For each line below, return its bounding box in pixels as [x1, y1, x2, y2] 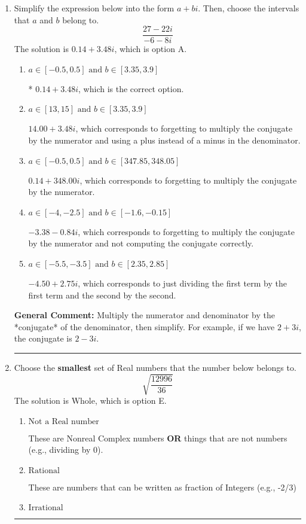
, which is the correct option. [78, 82, 184, 95]
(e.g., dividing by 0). [28, 443, 103, 456]
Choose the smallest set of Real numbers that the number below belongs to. [14, 361, 296, 373]
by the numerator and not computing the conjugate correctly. [28, 237, 254, 249]
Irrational [28, 504, 63, 513]
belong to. [62, 13, 99, 26]
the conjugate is [14, 332, 72, 345]
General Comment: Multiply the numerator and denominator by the [14, 309, 275, 321]
